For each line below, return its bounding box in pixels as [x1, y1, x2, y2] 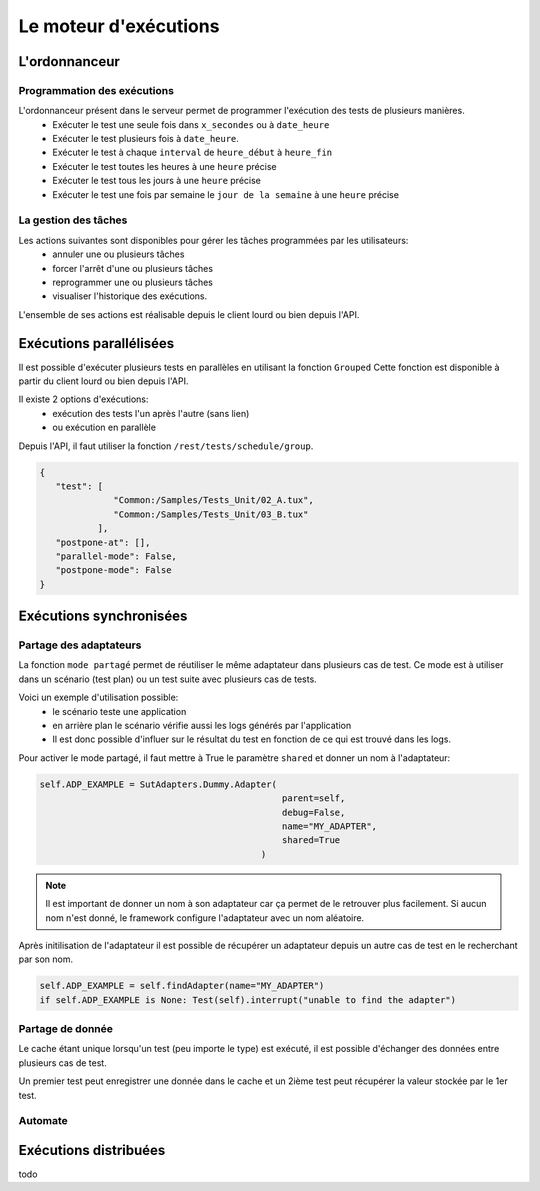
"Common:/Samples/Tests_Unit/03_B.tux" [113, 508, 309, 520]
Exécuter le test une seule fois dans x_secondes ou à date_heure [52, 118, 330, 130]
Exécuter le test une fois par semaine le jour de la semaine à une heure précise [52, 188, 400, 200]
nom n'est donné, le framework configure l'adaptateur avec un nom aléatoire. [45, 911, 365, 924]
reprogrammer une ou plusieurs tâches [52, 276, 214, 288]
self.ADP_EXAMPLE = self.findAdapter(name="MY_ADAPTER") [39, 980, 325, 992]
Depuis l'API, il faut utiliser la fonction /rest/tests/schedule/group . [18, 440, 314, 452]
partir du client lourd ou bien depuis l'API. [18, 375, 189, 387]
